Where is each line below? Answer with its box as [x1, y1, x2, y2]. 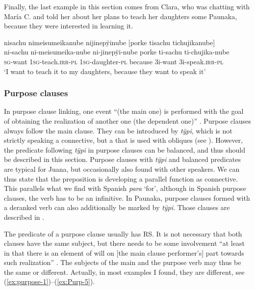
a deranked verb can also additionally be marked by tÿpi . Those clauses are [4, 202, 230, 212]
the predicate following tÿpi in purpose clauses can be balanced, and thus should [4, 144, 246, 155]
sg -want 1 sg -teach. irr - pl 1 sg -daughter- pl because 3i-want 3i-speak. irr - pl [4, 56, 224, 66]
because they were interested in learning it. [4, 21, 133, 31]
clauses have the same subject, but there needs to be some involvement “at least [4, 238, 245, 248]
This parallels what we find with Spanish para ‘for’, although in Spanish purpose [4, 183, 246, 193]
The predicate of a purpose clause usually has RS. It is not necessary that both [4, 228, 242, 238]
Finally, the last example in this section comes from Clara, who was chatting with [4, 1, 250, 11]
